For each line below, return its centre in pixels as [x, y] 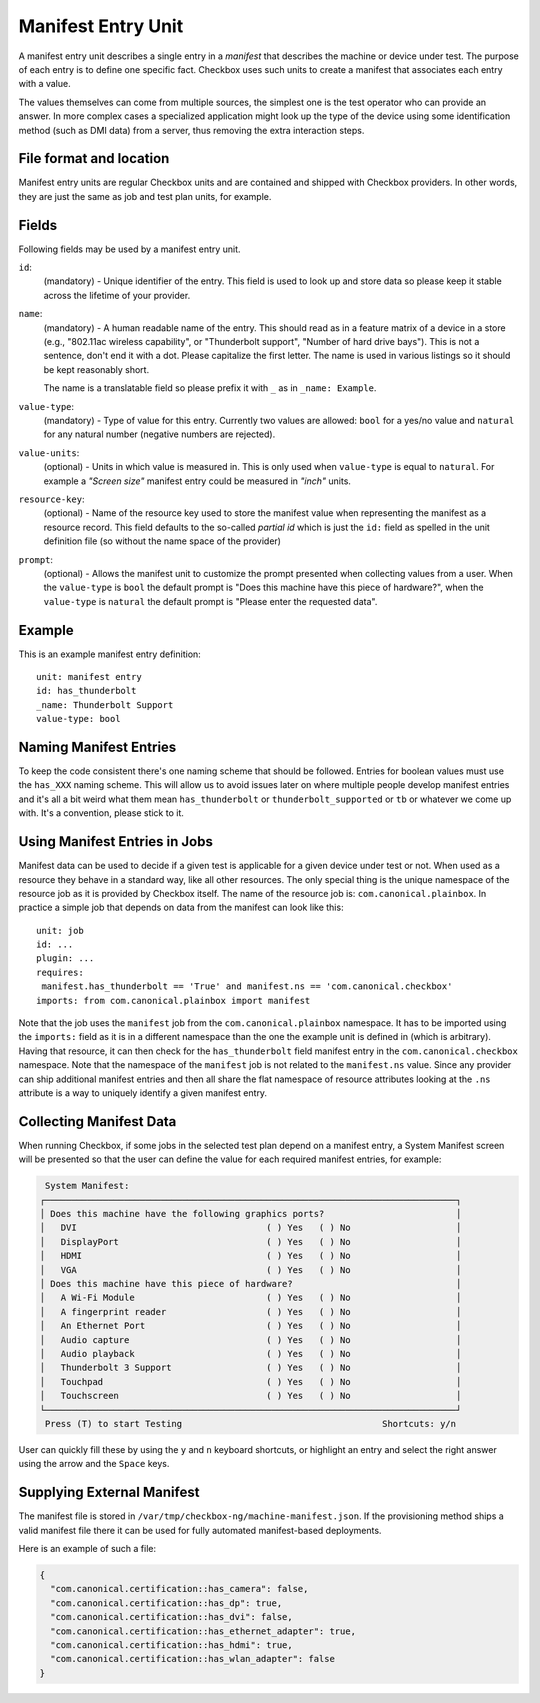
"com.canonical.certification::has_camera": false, [179, 1589]
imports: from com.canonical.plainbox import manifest [173, 1000]
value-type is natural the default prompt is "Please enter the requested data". [210, 601]
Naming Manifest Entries [97, 746]
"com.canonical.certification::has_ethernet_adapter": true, [203, 1631]
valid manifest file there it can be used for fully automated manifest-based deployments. [200, 1530]
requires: [60, 972]
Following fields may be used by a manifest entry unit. [129, 249]
